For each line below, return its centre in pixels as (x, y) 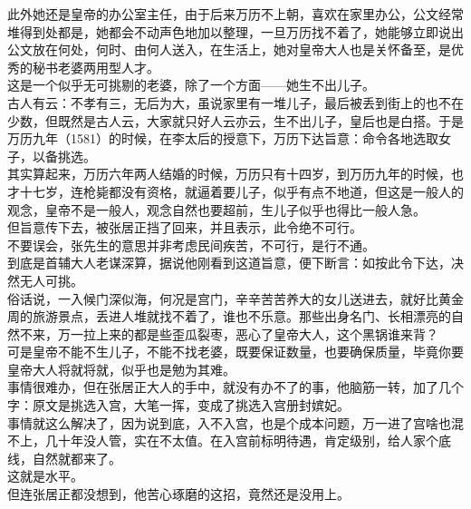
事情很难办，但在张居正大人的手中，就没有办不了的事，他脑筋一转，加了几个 (235, 387)
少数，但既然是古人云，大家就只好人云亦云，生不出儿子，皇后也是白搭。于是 (235, 120)
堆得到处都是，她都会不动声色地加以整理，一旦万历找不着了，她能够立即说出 (235, 31)
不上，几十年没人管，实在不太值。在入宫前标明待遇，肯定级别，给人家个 (223, 440)
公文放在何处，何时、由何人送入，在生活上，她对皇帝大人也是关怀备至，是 (229, 49)
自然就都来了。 (77, 458)
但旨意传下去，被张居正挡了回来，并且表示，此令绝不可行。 (185, 227)
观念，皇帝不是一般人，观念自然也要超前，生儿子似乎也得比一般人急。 (216, 209)
